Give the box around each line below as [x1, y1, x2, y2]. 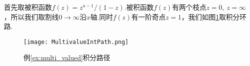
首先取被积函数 [4, 2, 52, 12]
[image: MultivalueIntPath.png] [23, 38, 129, 45]
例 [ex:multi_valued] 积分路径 [23, 52, 111, 63]
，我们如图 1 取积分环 [181, 11, 247, 22]
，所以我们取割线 [4, 11, 59, 22]
